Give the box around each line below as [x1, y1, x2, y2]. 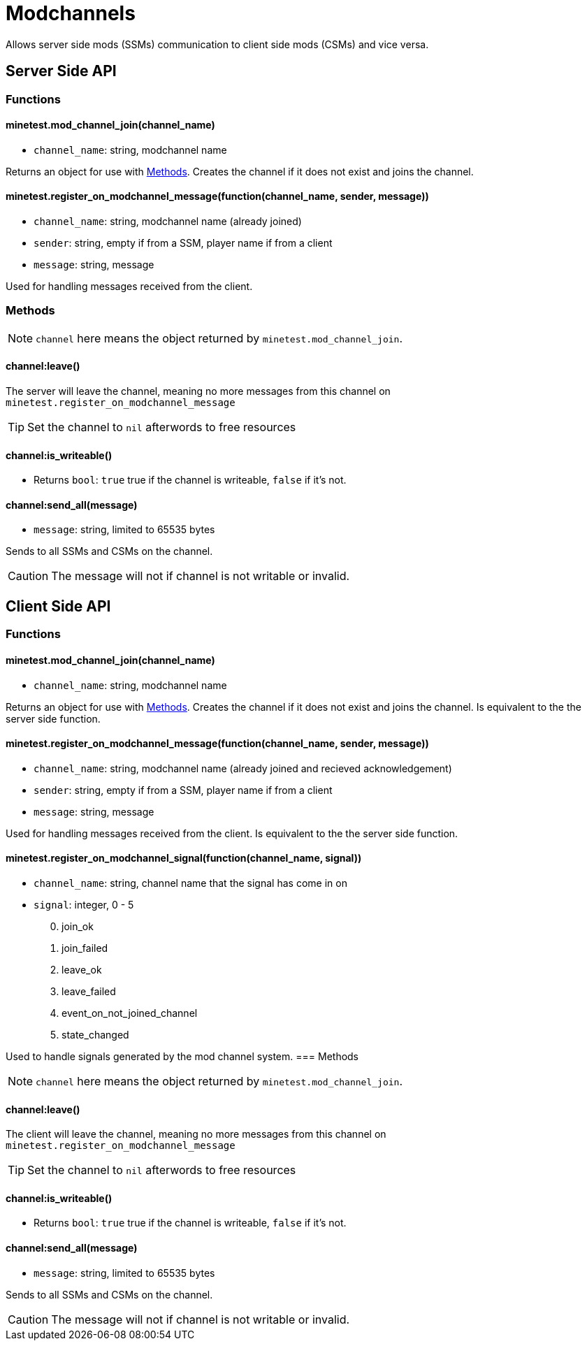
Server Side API [6, 62, 117, 80]
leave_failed [61, 985, 116, 997]
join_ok [61, 920, 94, 932]
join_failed [61, 941, 108, 954]
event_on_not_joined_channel [61, 1006, 198, 1019]
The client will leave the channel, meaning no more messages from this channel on [6, 1128, 386, 1141]
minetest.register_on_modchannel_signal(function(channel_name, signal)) [6, 852, 362, 864]
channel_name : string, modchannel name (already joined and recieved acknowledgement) [34, 762, 452, 774]
